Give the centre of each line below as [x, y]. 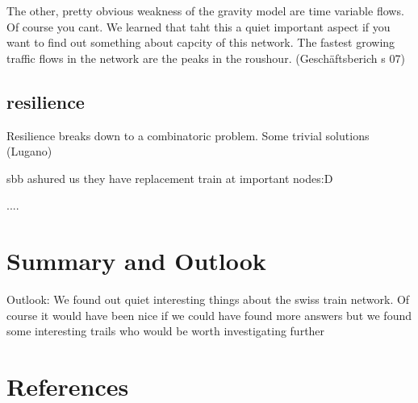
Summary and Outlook [136, 261]
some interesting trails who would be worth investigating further [166, 331]
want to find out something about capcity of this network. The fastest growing [201, 42]
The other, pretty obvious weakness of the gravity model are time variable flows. [205, 10]
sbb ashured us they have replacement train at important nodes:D [170, 178]
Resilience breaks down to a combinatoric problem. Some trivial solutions [188, 135]
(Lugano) [29, 151]
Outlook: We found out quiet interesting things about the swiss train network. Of [208, 299]
